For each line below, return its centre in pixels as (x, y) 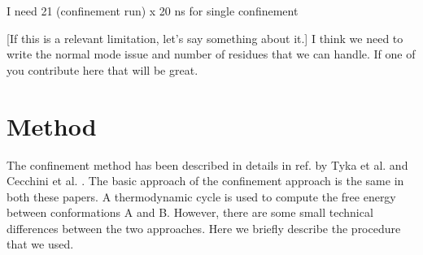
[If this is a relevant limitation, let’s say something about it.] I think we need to (205, 38)
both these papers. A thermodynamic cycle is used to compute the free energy (201, 196)
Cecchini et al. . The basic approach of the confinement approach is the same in (205, 181)
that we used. (40, 244)
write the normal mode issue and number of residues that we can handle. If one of (211, 54)
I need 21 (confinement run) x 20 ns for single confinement (153, 11)
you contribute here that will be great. (102, 69)
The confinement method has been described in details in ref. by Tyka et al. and (207, 164)
